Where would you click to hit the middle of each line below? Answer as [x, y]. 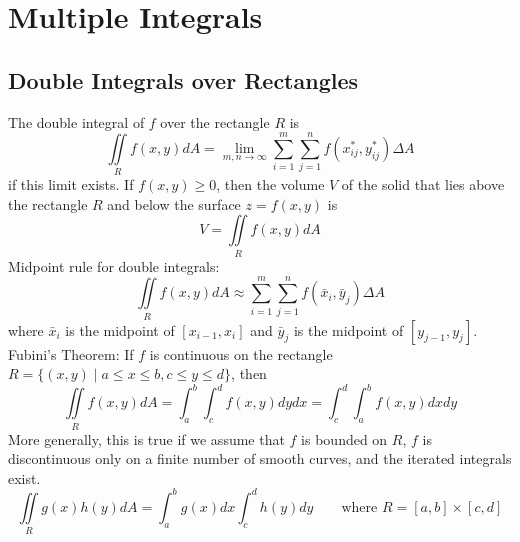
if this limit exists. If [71, 184]
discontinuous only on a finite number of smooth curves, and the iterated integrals [260, 458]
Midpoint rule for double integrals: [114, 265]
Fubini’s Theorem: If [71, 353]
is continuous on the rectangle [241, 353]
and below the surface [174, 203]
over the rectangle [215, 121]
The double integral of [76, 121]
